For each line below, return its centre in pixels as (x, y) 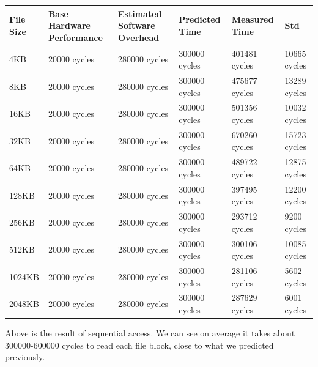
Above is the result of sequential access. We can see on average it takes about (150, 333)
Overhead (139, 37)
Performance (75, 37)
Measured (253, 19)
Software (137, 25)
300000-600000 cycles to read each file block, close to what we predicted (139, 345)
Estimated (140, 13)
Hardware (69, 25)
